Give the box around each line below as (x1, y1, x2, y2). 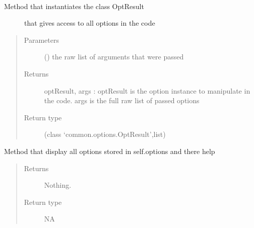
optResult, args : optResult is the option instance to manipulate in (44, 85, 250, 96)
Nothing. (44, 180, 72, 190)
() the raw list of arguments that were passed (44, 51, 184, 62)
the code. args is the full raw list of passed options (44, 95, 200, 106)
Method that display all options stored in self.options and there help (4, 145, 215, 156)
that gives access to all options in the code (24, 18, 155, 28)
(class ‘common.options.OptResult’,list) (44, 129, 166, 139)
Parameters (24, 34, 59, 45)
